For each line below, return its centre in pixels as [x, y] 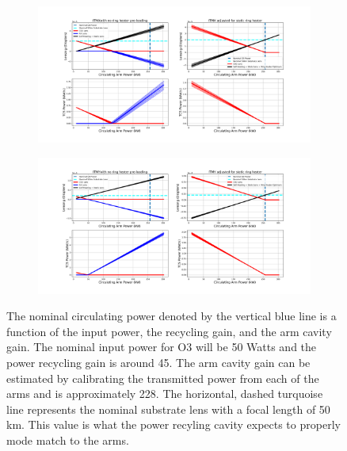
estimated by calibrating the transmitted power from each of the [163, 378]
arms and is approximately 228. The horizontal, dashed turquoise [165, 394]
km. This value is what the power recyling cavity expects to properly [173, 424]
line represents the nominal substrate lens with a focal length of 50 [168, 409]
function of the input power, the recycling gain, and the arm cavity [169, 331]
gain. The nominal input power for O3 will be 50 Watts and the [162, 347]
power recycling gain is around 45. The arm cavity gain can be [158, 362]
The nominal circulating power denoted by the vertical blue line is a [172, 316]
